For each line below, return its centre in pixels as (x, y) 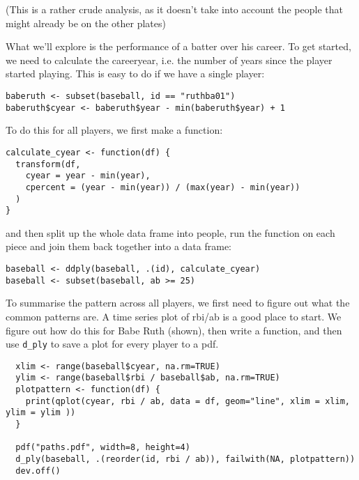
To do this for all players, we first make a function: (114, 130)
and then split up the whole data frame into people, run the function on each (170, 232)
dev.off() (38, 471)
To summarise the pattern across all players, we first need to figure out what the (178, 303)
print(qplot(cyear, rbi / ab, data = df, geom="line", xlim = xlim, (188, 401)
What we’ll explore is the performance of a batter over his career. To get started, (178, 46)
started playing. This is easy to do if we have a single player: (135, 73)
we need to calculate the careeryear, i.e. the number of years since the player (169, 60)
